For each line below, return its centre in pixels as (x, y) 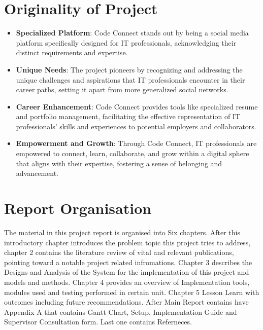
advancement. (37, 173)
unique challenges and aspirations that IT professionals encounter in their (130, 79)
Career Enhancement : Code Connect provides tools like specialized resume (137, 106)
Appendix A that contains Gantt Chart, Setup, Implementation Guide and (121, 311)
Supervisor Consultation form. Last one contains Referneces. (98, 322)
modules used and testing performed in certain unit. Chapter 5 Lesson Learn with (132, 292)
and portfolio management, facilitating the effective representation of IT (128, 116)
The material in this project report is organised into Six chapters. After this (122, 232)
